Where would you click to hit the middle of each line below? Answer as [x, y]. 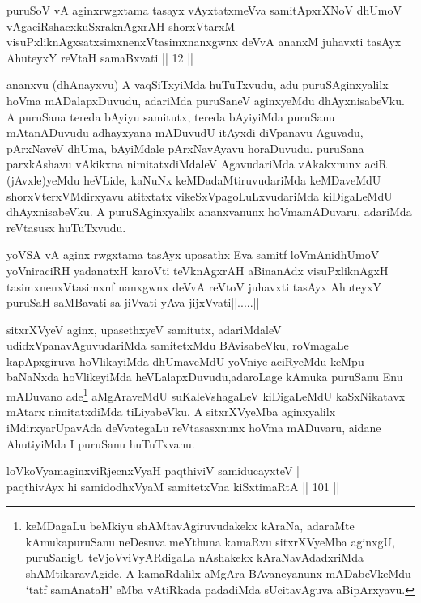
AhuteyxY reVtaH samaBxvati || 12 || [100, 57]
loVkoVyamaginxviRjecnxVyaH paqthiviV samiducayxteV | [153, 471]
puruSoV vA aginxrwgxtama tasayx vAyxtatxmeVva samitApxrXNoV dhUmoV [204, 10]
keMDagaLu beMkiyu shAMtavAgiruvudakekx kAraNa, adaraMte [190, 526]
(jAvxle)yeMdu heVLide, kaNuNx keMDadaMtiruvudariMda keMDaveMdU [194, 179]
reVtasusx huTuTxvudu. [66, 227]
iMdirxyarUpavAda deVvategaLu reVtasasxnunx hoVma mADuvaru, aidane [194, 427]
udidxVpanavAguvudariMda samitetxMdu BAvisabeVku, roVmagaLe [178, 345]
